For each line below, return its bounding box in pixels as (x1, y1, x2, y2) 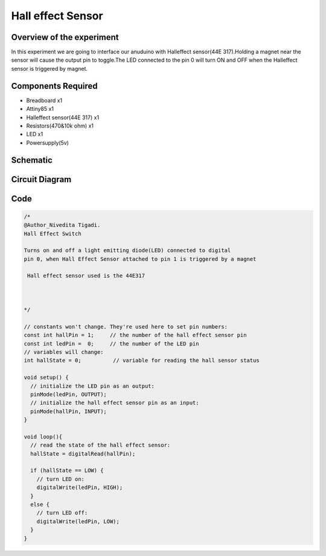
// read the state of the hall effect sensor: (30, 442, 171, 449)
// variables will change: (24, 348, 104, 355)
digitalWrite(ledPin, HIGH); (36, 484, 123, 491)
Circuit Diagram (11, 174, 72, 185)
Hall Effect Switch (24, 230, 81, 237)
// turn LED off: (36, 509, 88, 517)
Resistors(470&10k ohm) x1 (26, 122, 94, 129)
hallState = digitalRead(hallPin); (30, 450, 136, 457)
